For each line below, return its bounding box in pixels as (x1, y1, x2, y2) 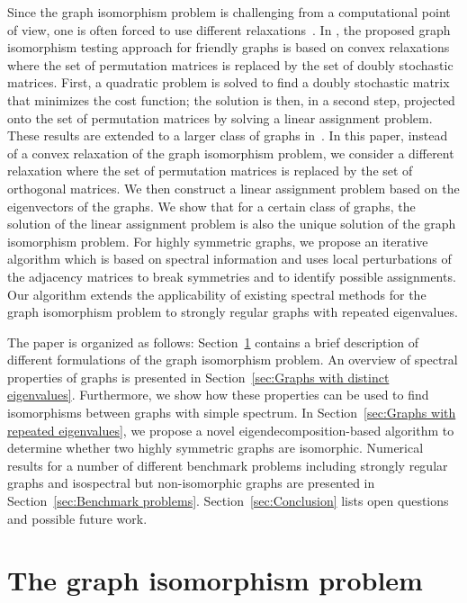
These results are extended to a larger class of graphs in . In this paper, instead (7, 126, 448, 145)
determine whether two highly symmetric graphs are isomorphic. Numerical (7, 438, 424, 457)
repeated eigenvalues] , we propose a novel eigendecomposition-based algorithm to (7, 420, 454, 439)
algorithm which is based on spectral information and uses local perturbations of (7, 249, 452, 268)
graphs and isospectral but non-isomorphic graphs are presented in (7, 473, 375, 492)
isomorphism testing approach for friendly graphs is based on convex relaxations (7, 38, 450, 57)
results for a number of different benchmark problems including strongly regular (7, 455, 448, 474)
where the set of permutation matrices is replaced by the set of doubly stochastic (7, 55, 454, 74)
